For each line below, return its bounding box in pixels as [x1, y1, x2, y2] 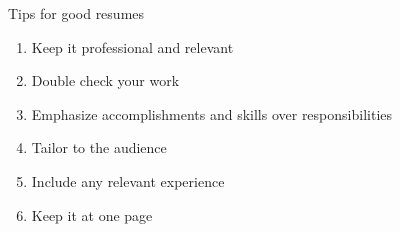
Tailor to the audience [31, 137, 167, 158]
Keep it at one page [31, 204, 153, 225]
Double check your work [31, 70, 180, 91]
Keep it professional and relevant [31, 36, 234, 57]
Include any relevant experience [31, 170, 225, 191]
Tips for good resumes [8, 3, 145, 23]
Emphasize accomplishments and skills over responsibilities [31, 103, 393, 124]
